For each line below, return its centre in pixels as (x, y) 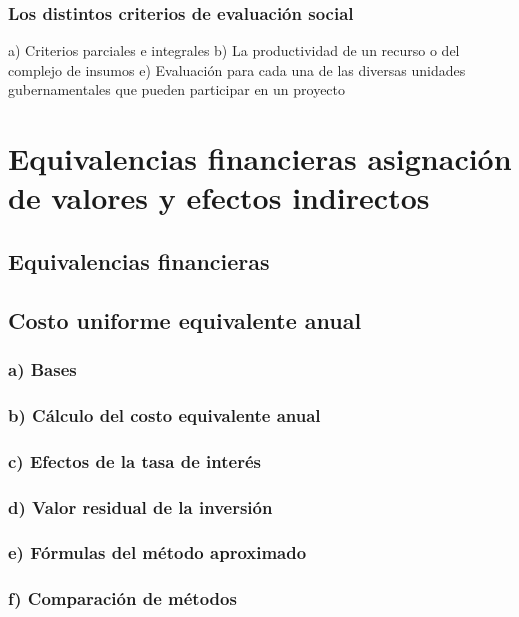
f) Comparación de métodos (122, 598)
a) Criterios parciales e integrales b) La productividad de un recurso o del (234, 50)
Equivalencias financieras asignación (260, 158)
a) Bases (42, 369)
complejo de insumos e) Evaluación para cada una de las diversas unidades (237, 69)
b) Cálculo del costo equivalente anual (164, 414)
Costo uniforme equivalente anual (185, 319)
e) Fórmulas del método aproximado (157, 552)
